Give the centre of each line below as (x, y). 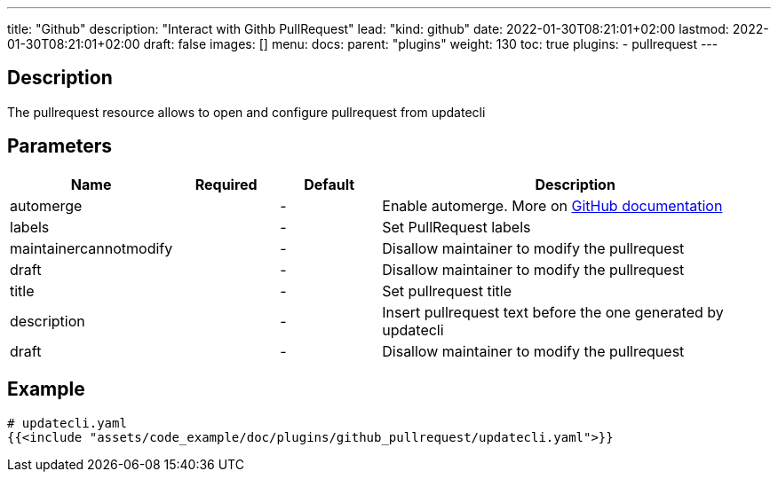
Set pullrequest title (447, 291)
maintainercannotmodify (91, 248)
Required (226, 184)
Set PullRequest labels (456, 227)
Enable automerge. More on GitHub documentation (552, 205)
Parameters (60, 146)
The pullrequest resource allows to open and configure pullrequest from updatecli (246, 112)
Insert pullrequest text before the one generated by (553, 312)
